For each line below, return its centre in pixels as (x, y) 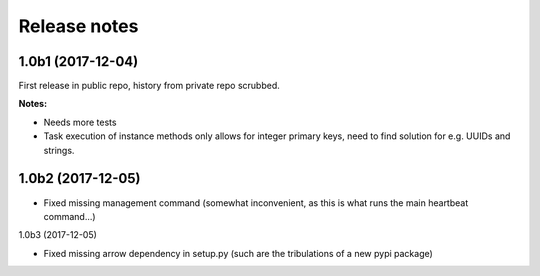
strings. (59, 150)
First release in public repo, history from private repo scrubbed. (149, 86)
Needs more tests (80, 122)
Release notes (78, 26)
